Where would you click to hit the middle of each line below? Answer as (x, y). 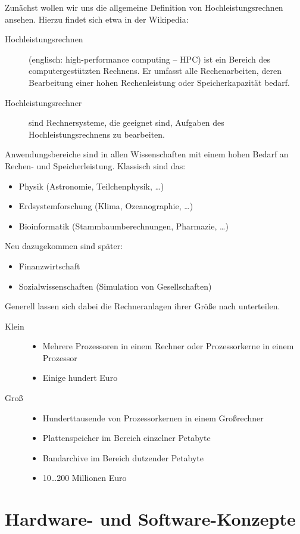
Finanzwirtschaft (49, 266)
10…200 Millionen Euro (85, 478)
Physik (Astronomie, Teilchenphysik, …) (91, 186)
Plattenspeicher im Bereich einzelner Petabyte (126, 438)
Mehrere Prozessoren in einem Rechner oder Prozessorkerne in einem (168, 346)
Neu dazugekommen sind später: (64, 246)
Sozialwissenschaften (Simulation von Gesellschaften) (115, 286)
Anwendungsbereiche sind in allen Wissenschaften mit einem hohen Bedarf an (147, 154)
